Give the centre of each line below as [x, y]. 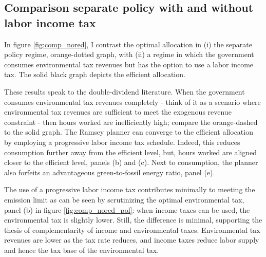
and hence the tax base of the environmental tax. [82, 250]
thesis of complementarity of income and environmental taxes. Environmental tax [132, 230]
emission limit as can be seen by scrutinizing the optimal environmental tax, [124, 199]
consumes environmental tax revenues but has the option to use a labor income [129, 64]
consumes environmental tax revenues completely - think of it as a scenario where [132, 102]
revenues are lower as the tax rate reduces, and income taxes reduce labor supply [132, 240]
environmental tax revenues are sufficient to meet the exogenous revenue [118, 112]
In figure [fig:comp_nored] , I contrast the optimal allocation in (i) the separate [128, 44]
